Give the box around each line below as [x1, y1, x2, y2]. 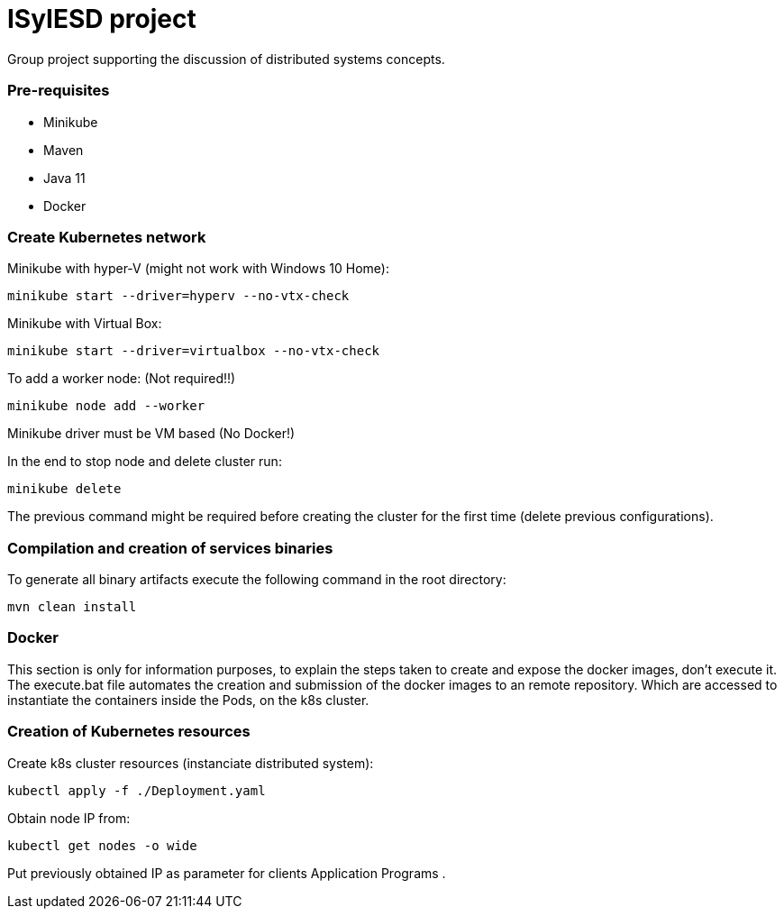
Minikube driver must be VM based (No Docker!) [7, 426, 296, 442]
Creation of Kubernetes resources [7, 722, 251, 741]
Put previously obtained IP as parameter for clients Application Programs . [7, 865, 446, 881]
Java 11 [43, 169, 86, 186]
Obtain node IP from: [7, 810, 131, 826]
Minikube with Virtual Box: [7, 316, 162, 332]
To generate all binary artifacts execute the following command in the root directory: [7, 572, 506, 587]
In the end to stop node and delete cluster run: [7, 453, 282, 470]
